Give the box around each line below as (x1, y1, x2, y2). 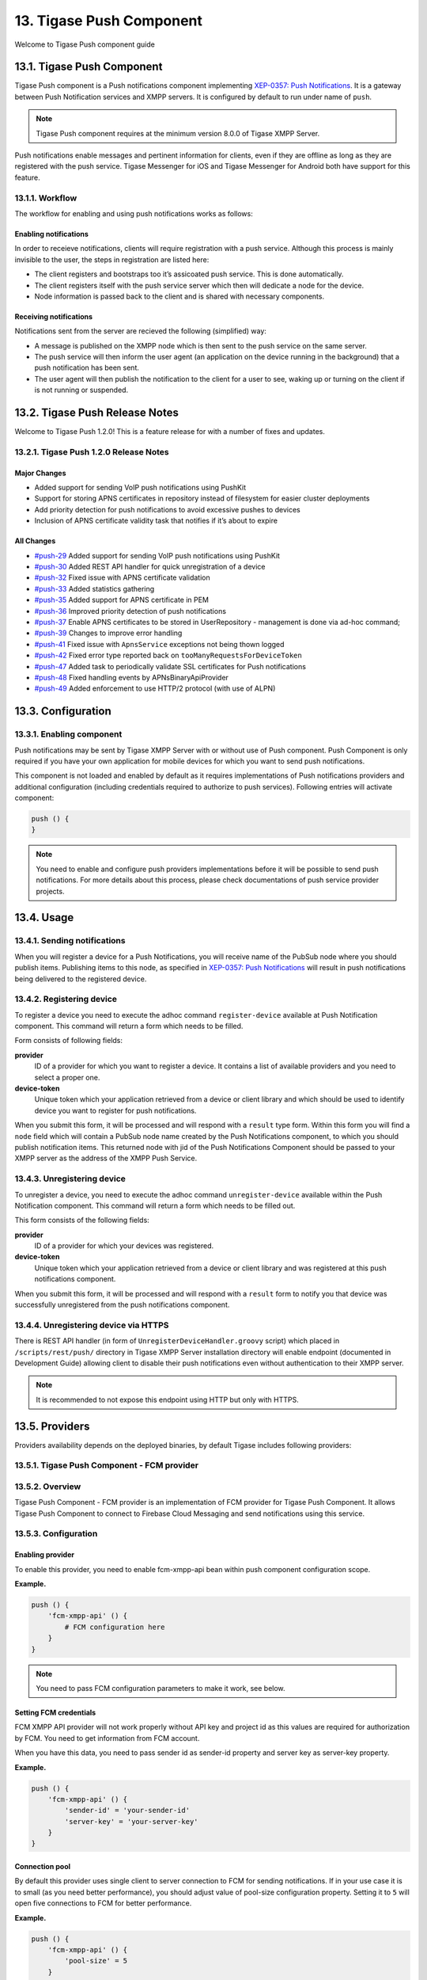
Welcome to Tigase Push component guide (14, 40, 156, 49)
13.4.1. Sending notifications (14, 935, 126, 946)
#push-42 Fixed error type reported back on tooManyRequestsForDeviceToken (34, 650, 302, 661)
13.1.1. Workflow (14, 192, 77, 204)
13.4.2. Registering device (14, 994, 118, 1005)
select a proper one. (34, 1072, 100, 1082)
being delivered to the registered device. (14, 974, 147, 984)
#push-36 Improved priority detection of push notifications (34, 606, 227, 615)
